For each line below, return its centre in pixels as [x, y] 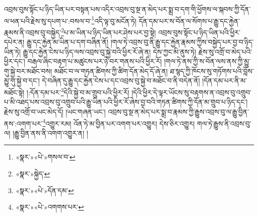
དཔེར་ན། [14, 42]
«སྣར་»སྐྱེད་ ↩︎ [33, 173]
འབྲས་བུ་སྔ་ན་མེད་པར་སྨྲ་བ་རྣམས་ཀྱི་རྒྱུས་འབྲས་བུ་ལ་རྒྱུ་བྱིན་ [178, 111]
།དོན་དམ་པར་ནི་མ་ [225, 81]
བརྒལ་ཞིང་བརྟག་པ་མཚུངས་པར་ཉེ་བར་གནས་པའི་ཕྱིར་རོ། [95, 61]
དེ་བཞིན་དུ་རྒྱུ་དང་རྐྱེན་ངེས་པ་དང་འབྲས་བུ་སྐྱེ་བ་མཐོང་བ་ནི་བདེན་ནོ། [121, 81]
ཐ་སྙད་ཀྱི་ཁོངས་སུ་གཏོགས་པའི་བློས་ [212, 71]
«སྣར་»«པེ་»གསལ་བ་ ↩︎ [45, 157]
